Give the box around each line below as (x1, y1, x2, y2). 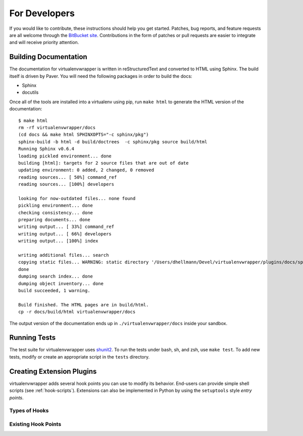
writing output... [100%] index (18, 238, 98, 244)
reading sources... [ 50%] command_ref (18, 174, 117, 180)
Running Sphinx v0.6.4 (18, 146, 75, 152)
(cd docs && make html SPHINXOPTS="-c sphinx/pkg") (18, 132, 149, 138)
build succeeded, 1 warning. (18, 288, 90, 293)
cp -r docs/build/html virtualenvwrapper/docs (18, 309, 136, 315)
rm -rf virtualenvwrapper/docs (18, 125, 96, 130)
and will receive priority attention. (9, 39, 79, 46)
